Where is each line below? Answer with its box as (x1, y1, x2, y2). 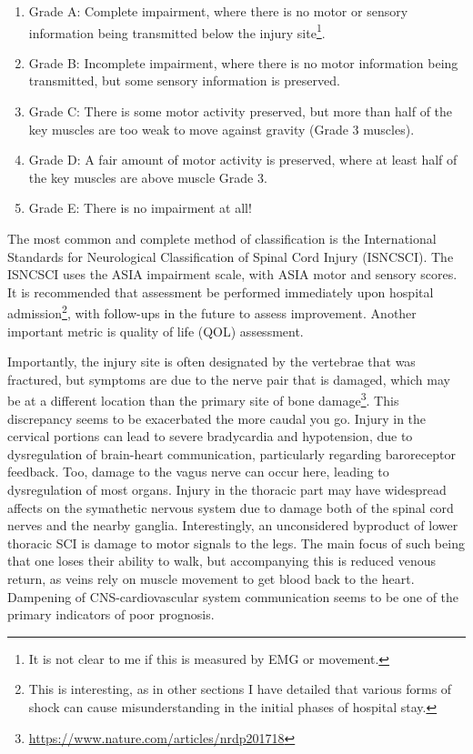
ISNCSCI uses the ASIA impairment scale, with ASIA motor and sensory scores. (7, 265, 458, 284)
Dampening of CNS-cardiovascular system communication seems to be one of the (7, 587, 459, 606)
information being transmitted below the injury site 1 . (28, 20, 326, 42)
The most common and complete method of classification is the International (7, 229, 437, 247)
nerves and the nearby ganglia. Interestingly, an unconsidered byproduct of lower (7, 516, 458, 535)
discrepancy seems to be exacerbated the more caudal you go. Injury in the (7, 408, 427, 427)
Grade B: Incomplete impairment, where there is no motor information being (28, 53, 458, 72)
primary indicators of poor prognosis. (7, 605, 215, 624)
